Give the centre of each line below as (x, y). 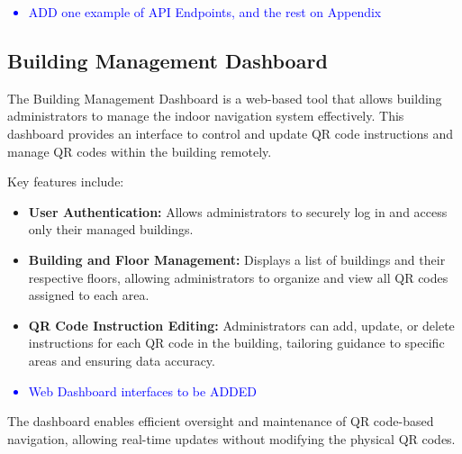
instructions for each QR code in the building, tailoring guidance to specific (236, 343)
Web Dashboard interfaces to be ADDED (143, 390)
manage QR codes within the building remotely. (140, 151)
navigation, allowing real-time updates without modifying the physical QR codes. (231, 438)
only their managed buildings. (111, 229)
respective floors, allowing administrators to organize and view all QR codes (238, 277)
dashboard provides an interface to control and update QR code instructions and (231, 133)
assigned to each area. (89, 295)
